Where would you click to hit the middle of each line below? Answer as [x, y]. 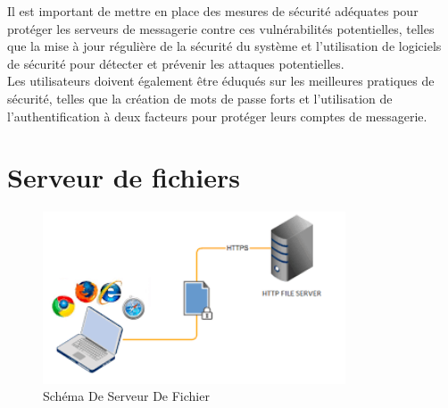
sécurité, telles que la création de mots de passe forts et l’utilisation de [200, 98]
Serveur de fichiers [124, 177]
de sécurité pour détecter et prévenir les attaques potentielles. [176, 63]
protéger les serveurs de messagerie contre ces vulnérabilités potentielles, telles [221, 28]
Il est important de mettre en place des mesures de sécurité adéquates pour [213, 11]
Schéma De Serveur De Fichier [126, 396]
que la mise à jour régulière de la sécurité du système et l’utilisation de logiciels [224, 46]
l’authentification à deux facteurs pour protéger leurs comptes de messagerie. [217, 116]
